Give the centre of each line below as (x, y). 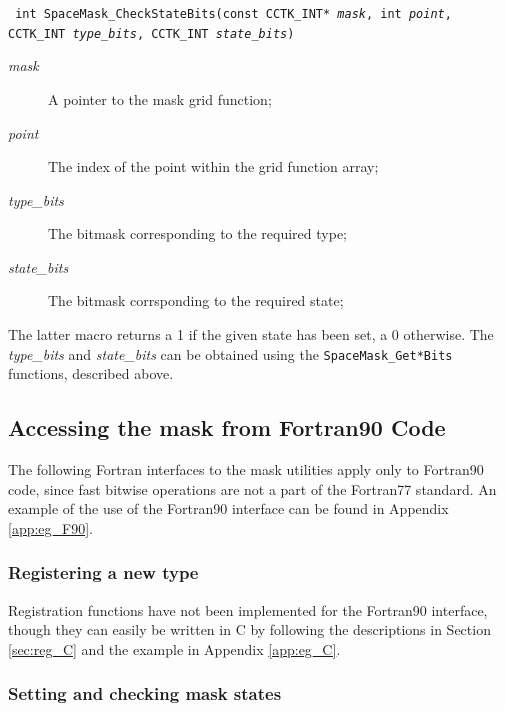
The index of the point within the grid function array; (213, 166)
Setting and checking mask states (145, 693)
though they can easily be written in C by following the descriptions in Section (249, 629)
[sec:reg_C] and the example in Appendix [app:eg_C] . (174, 648)
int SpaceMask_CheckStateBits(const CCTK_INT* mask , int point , (233, 14)
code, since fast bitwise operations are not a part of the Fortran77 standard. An (252, 488)
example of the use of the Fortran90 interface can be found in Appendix (228, 508)
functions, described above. (91, 373)
